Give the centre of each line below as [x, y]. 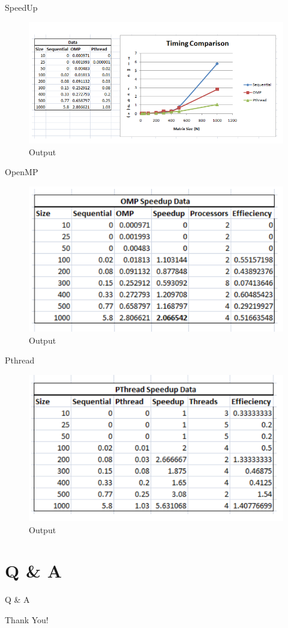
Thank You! [27, 619]
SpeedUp [21, 7]
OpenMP [22, 172]
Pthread [20, 360]
